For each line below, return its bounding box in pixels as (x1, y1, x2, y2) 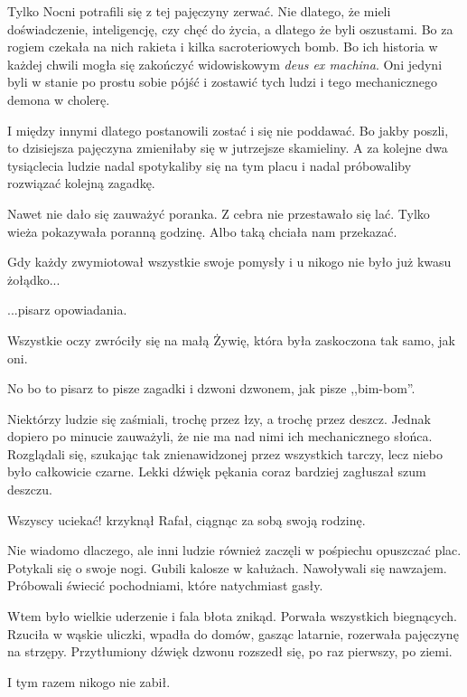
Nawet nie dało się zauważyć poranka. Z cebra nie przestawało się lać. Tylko (7, 203, 430, 222)
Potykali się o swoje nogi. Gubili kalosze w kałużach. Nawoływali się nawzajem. (7, 558, 447, 577)
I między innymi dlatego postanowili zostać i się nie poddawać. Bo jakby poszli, (7, 120, 449, 139)
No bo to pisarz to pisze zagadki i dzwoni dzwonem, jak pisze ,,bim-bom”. (7, 379, 416, 398)
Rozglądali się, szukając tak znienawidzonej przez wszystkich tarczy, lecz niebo (7, 444, 443, 463)
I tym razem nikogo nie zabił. (7, 672, 171, 691)
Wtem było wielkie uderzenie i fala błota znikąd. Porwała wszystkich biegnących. (7, 607, 457, 626)
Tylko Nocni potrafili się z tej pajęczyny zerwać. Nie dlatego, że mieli (7, 2, 391, 20)
